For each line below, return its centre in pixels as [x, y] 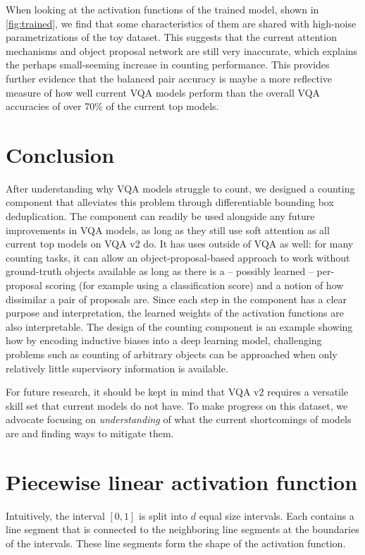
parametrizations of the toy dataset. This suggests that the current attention [171, 37]
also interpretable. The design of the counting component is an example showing [179, 326]
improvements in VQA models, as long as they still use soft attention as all [168, 230]
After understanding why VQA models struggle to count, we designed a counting [180, 188]
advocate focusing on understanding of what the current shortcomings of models [179, 419]
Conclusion [60, 154]
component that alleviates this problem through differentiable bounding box [170, 202]
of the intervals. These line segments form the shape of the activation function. [176, 543]
